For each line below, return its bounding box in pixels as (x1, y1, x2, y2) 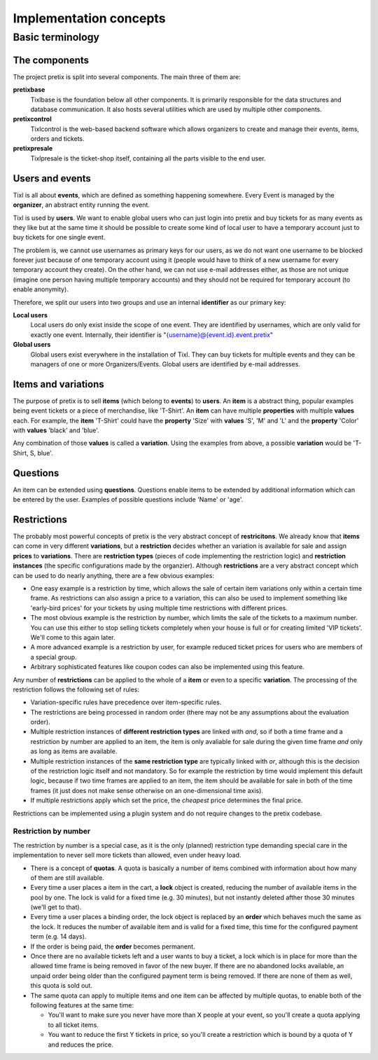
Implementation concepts (13, 11, 166, 26)
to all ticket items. (48, 1020, 99, 1029)
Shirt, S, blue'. (13, 448, 53, 457)
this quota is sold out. (30, 982, 92, 990)
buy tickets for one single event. (13, 233, 106, 242)
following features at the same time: (30, 1001, 134, 1009)
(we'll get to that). (30, 903, 82, 911)
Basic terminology (13, 31, 100, 43)
